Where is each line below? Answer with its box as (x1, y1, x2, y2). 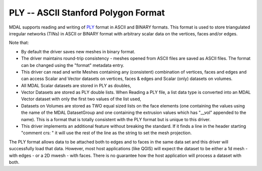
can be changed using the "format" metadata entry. (21, 62, 125, 68)
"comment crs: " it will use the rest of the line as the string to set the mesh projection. (21, 130, 192, 136)
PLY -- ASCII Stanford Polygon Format (9, 7, 165, 18)
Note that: (9, 40, 29, 46)
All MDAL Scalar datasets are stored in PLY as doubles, (21, 82, 131, 88)
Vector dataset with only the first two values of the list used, (21, 96, 142, 102)
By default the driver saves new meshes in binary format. (21, 48, 135, 54)
